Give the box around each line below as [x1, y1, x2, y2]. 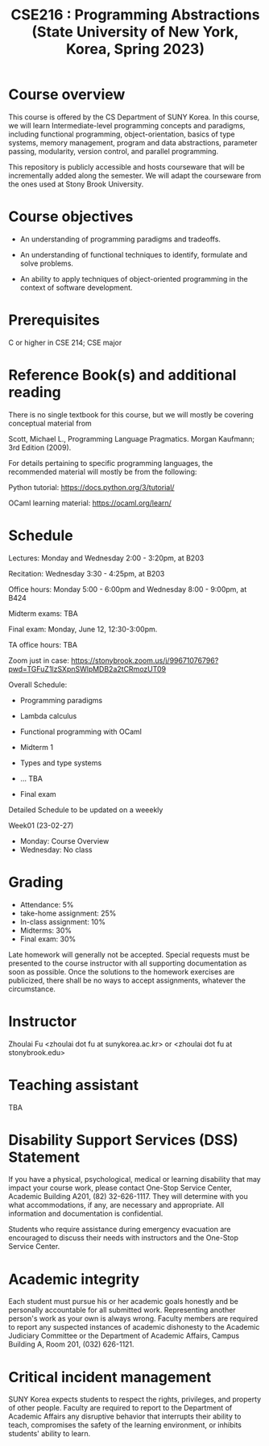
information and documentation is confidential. [8, 1209, 163, 1218]
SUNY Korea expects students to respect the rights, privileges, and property [8, 1394, 262, 1404]
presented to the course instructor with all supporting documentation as [8, 958, 247, 968]
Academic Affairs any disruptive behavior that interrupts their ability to [8, 1411, 242, 1422]
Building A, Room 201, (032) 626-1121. [8, 1339, 134, 1349]
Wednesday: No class [19, 845, 93, 854]
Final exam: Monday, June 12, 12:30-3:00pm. [8, 624, 158, 634]
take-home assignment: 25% [19, 908, 117, 918]
